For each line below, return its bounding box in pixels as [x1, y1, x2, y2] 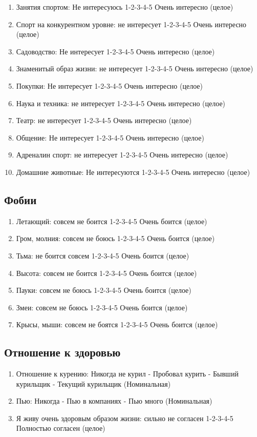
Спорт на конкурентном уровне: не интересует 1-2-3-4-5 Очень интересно [16, 18, 247, 29]
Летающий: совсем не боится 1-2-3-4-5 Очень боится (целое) [16, 215, 207, 226]
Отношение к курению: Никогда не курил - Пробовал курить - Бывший [16, 368, 239, 379]
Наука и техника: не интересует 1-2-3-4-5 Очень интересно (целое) [16, 97, 226, 108]
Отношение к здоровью [4, 344, 121, 360]
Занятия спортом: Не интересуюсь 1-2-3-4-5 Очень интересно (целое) [16, 2, 233, 12]
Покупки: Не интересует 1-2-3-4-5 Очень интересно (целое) [16, 80, 203, 91]
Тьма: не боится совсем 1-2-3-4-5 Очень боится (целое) [16, 250, 189, 261]
